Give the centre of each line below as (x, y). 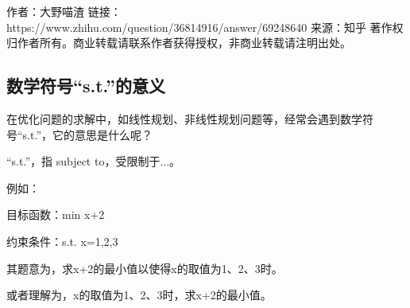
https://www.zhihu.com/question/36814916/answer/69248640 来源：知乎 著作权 (205, 27)
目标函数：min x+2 (56, 214)
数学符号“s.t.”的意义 (86, 86)
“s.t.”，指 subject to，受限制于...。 (94, 161)
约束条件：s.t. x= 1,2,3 (62, 241)
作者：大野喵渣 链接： (64, 11)
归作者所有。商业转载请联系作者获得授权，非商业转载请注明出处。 (179, 43)
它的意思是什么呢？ (103, 134)
